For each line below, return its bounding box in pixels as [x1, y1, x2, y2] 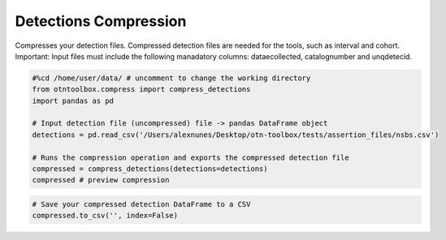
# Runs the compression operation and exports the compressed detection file [32, 152, 349, 162]
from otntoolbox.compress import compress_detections [32, 85, 251, 94]
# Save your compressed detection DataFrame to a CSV [32, 199, 251, 209]
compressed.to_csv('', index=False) [32, 211, 179, 221]
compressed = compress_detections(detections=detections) [32, 165, 268, 174]
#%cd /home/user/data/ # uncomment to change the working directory [32, 73, 311, 83]
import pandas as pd [32, 96, 114, 105]
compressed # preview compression [32, 175, 170, 185]
